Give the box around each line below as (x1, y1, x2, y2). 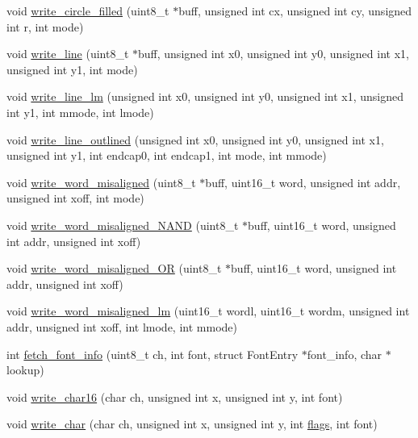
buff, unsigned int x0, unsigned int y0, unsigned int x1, (138, 45, 409, 62)
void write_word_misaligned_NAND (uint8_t (6, 216, 239, 233)
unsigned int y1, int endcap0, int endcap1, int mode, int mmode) (6, 147, 327, 164)
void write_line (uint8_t (6, 45, 129, 62)
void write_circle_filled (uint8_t (6, 2, 169, 19)
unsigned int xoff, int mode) (6, 190, 144, 206)
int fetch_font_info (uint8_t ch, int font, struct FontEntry (6, 345, 299, 362)
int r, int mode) (6, 18, 84, 35)
